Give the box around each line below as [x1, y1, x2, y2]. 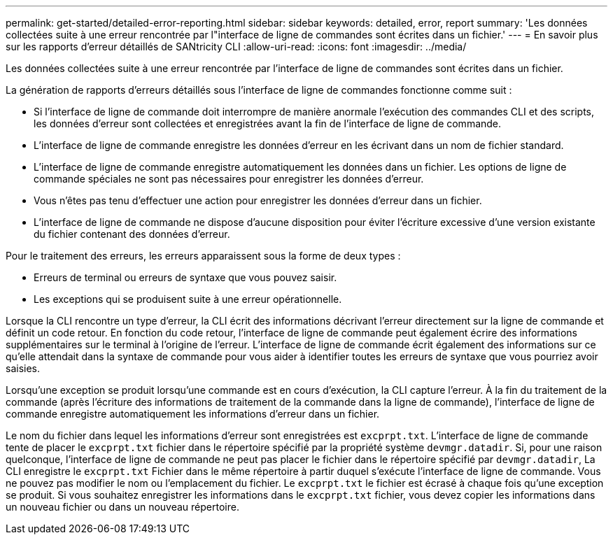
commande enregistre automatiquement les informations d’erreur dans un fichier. [6, 408, 380, 420]
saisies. [6, 362, 41, 374]
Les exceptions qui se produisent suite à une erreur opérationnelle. [34, 293, 342, 305]
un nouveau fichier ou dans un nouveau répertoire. [6, 501, 239, 513]
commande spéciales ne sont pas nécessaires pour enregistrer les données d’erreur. [34, 173, 424, 185]
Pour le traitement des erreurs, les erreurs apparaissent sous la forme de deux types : [6, 250, 401, 262]
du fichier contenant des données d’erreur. [34, 228, 230, 240]
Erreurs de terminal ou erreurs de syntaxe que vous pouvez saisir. [34, 271, 337, 283]
